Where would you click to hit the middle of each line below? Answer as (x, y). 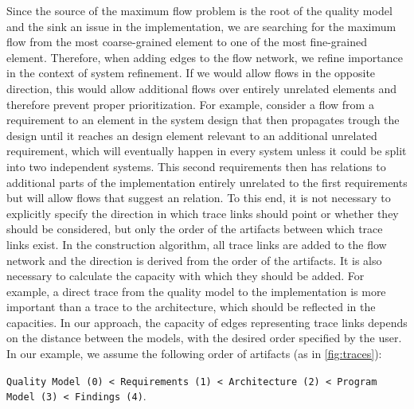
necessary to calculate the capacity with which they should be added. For (186, 276)
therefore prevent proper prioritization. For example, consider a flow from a (190, 104)
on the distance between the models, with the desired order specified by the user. (204, 338)
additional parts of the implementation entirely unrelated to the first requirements (207, 182)
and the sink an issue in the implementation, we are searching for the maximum (201, 26)
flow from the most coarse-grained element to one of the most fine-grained (187, 42)
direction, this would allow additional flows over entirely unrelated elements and (202, 88)
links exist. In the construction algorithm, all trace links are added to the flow (197, 244)
